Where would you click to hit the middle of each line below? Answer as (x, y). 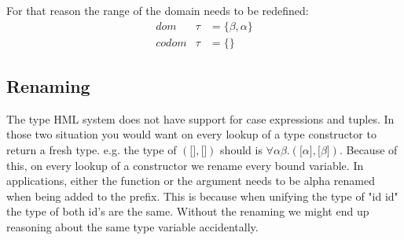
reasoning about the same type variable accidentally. (132, 227)
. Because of (368, 150)
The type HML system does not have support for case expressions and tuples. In (200, 118)
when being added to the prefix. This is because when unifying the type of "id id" (202, 196)
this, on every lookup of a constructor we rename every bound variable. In (185, 165)
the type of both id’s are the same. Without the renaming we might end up (188, 211)
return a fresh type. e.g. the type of (92, 150)
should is (241, 150)
